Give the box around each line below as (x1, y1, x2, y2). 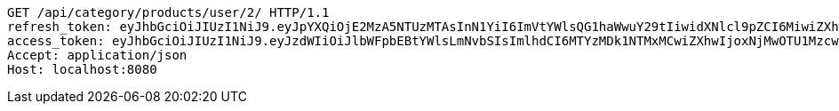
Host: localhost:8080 (7, 62, 157, 76)
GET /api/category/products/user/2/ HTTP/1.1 (7, 5, 330, 20)
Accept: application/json (7, 48, 188, 62)
